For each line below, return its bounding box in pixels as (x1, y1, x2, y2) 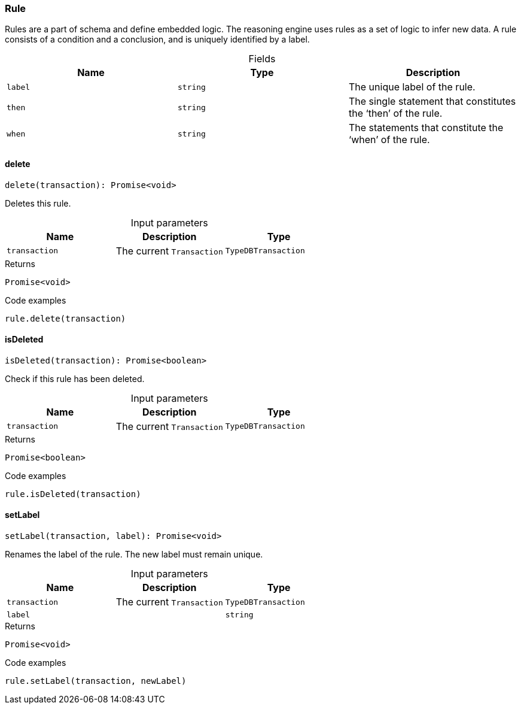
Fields (248, 53, 276, 65)
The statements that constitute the (348, 122, 504, 134)
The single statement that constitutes (348, 95, 516, 108)
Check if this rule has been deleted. (5, 373, 145, 384)
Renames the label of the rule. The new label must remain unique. (5, 549, 263, 560)
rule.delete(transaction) (5, 313, 126, 323)
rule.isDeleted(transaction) (5, 489, 141, 499)
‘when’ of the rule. (348, 134, 430, 146)
